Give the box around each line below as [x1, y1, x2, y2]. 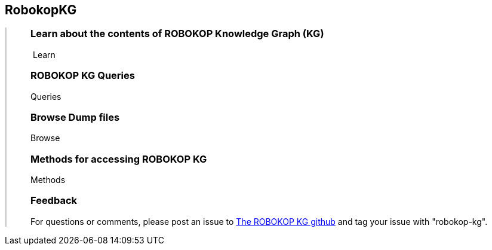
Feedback [30, 194, 78, 207]
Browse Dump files [30, 111, 120, 123]
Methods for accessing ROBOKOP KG [30, 153, 207, 165]
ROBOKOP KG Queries [30, 69, 135, 82]
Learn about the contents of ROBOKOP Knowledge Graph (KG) [30, 28, 324, 40]
